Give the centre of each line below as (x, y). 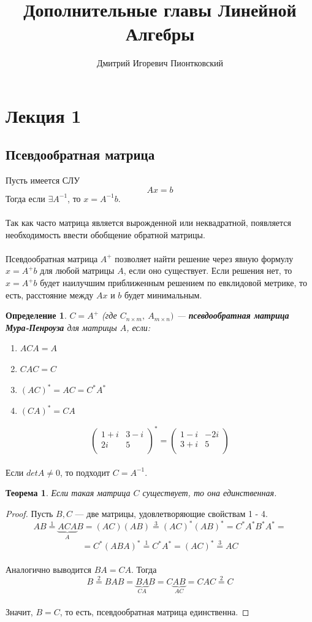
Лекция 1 (44, 115)
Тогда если (25, 198)
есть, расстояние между (50, 294)
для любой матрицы (77, 270)
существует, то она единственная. (210, 493)
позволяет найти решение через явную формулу (204, 258)
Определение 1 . (36, 315)
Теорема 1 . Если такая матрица (68, 493)
